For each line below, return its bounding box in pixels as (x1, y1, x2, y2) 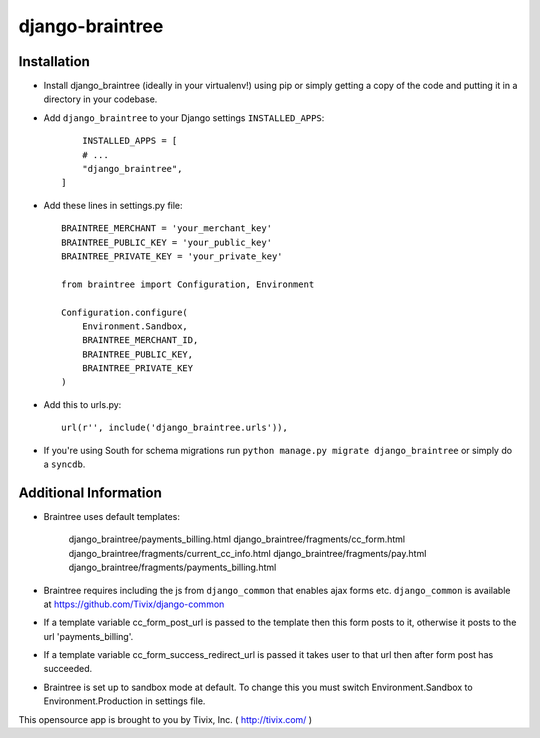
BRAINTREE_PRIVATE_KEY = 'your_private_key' (61, 250, 284, 262)
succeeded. (43, 663, 93, 675)
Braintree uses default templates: (43, 510, 180, 522)
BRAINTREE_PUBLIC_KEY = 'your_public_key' (61, 236, 273, 248)
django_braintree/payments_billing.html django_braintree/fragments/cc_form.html (68, 533, 405, 545)
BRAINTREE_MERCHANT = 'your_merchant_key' (61, 223, 273, 234)
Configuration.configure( (61, 306, 189, 318)
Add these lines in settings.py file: (43, 199, 184, 211)
